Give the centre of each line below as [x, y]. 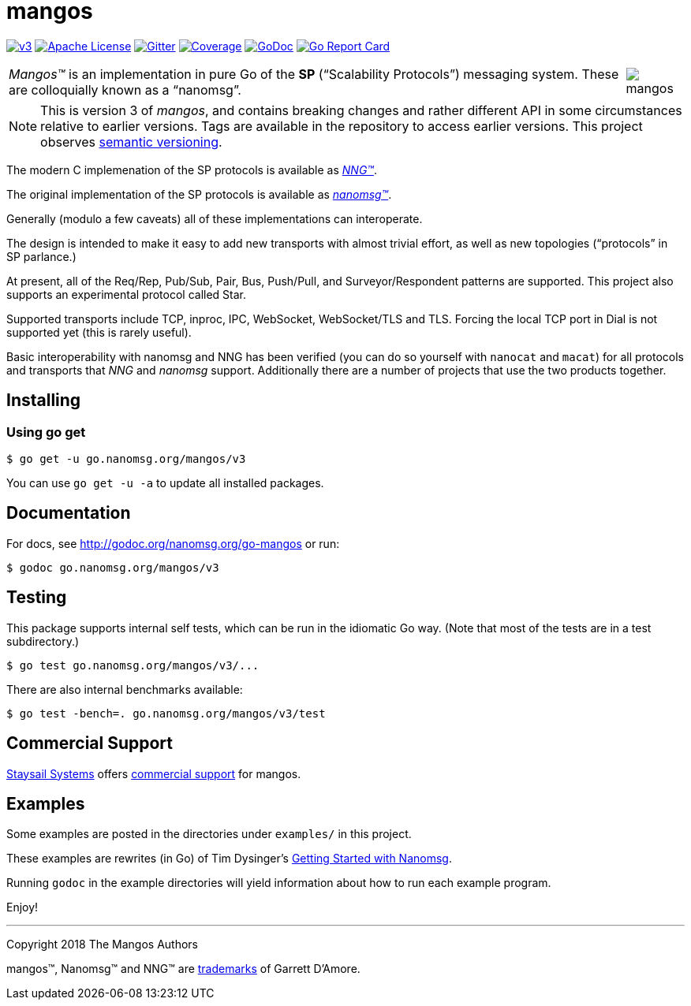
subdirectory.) [43, 641]
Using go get [46, 432]
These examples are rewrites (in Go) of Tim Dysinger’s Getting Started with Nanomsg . [229, 859]
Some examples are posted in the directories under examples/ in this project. [209, 834]
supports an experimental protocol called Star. [127, 294]
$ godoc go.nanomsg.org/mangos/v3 [113, 567]
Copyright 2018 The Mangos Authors [102, 945]
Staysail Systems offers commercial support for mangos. [154, 773]
